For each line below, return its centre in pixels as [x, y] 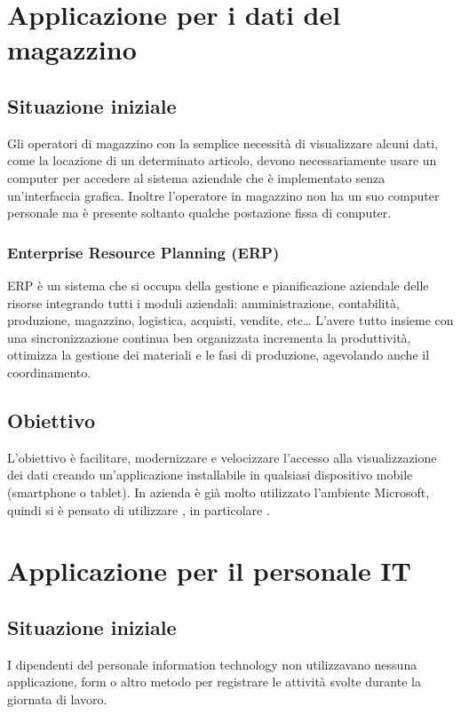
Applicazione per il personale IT [209, 571]
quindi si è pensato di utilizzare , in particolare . [139, 509]
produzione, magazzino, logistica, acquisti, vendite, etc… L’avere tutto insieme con [230, 320]
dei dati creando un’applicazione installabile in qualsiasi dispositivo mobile [210, 475]
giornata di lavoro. [57, 698]
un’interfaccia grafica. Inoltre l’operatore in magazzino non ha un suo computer [223, 195]
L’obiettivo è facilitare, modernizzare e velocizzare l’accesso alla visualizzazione [222, 457]
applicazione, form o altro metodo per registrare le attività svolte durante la [214, 682]
